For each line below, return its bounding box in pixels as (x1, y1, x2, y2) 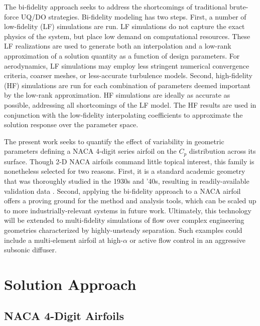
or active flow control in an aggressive (129, 234, 245, 245)
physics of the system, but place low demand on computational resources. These (4, 31, 250, 41)
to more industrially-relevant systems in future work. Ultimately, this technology (4, 205, 251, 215)
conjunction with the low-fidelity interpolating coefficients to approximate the (4, 109, 243, 120)
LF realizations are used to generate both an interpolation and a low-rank (4, 41, 231, 51)
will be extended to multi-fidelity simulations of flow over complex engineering (4, 215, 244, 225)
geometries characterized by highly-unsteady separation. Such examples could (4, 224, 242, 235)
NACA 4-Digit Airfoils (4, 308, 124, 323)
